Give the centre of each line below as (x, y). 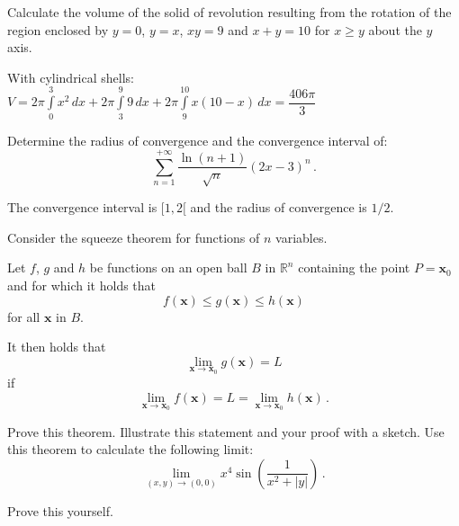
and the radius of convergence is (279, 207)
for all (24, 316)
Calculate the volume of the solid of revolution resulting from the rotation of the (229, 12)
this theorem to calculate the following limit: (130, 449)
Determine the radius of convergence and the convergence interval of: (198, 140)
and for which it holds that (82, 285)
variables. (301, 237)
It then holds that (57, 347)
